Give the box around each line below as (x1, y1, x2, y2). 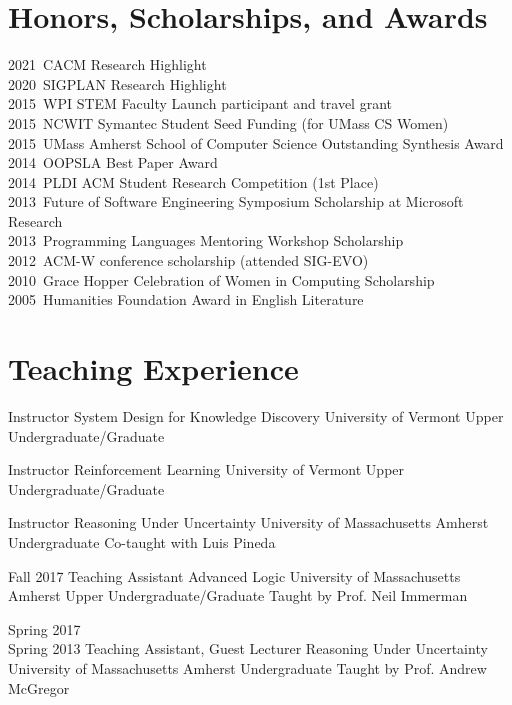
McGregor (8, 677, 70, 698)
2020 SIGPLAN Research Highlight (8, 73, 227, 94)
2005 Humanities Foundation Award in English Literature (8, 289, 364, 310)
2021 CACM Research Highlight (8, 54, 207, 75)
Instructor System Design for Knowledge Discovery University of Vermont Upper (8, 405, 504, 426)
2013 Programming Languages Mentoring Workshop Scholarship (8, 230, 404, 251)
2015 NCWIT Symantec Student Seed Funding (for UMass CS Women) (8, 112, 449, 133)
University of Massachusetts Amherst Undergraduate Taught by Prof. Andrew (8, 657, 487, 678)
